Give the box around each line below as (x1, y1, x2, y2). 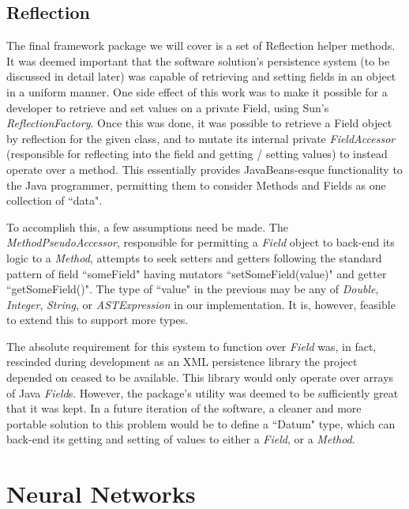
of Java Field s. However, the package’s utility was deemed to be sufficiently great (6, 384, 399, 401)
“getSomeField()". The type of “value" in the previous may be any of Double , (6, 281, 379, 297)
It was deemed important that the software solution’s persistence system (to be (6, 52, 390, 69)
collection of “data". (6, 192, 103, 209)
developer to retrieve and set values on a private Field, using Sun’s (6, 99, 329, 115)
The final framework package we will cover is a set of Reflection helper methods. (6, 37, 396, 54)
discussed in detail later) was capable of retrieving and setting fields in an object (6, 68, 396, 85)
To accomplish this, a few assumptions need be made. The (6, 218, 288, 235)
